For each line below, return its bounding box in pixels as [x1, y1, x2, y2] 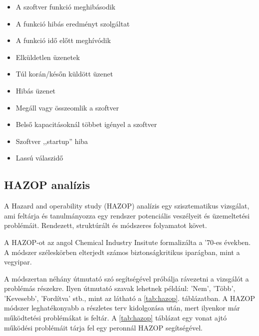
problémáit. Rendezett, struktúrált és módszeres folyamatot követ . [4, 220, 207, 230]
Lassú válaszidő [15, 152, 63, 163]
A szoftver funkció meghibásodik [15, 1, 115, 11]
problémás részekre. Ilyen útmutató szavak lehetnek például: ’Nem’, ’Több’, [4, 283, 235, 293]
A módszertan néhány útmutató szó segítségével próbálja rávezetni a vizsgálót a [4, 273, 249, 283]
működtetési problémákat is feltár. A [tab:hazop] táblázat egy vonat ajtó [4, 312, 227, 323]
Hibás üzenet [15, 85, 55, 95]
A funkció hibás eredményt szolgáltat [15, 18, 130, 28]
